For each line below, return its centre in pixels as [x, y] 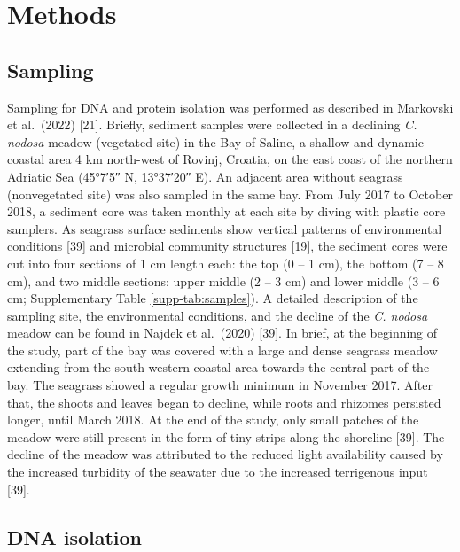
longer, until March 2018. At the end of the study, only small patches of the [213, 420]
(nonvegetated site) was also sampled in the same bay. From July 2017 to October [230, 194]
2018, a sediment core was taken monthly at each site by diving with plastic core [226, 211]
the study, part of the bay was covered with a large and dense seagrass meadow [222, 350]
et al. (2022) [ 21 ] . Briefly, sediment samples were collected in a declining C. [212, 124]
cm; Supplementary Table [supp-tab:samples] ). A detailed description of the [213, 298]
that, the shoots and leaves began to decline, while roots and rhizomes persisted [224, 402]
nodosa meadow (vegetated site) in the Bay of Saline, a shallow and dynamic [215, 141]
